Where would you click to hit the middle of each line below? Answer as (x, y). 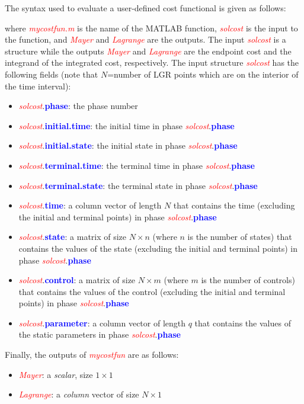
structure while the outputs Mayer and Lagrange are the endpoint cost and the (148, 51)
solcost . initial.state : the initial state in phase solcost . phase (128, 145)
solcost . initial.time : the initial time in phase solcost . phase (127, 125)
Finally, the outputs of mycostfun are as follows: (92, 355)
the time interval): (38, 86)
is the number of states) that (240, 237)
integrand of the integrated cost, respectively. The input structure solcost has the (152, 62)
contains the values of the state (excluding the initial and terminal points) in (158, 248)
